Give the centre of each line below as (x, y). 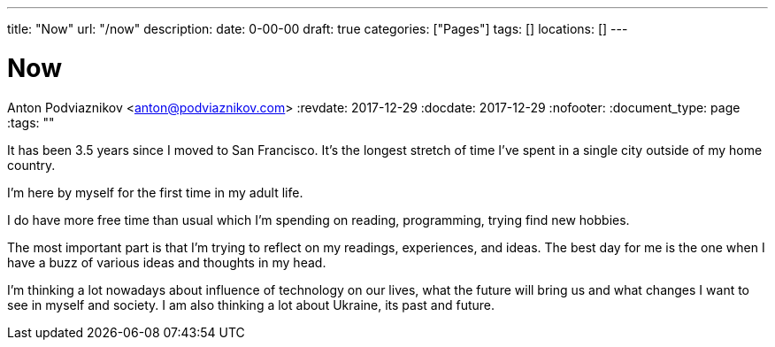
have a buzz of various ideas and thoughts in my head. (167, 262)
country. (31, 165)
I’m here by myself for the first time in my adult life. (155, 192)
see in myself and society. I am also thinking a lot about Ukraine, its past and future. (251, 305)
